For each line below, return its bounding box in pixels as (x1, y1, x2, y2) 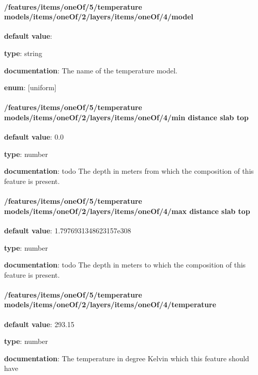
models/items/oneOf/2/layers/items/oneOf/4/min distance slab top (4, 112, 249, 122)
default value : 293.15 (4, 318, 74, 329)
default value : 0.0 (4, 131, 64, 142)
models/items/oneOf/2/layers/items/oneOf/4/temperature (4, 299, 216, 310)
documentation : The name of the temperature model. (4, 65, 177, 75)
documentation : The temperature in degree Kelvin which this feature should (4, 353, 249, 363)
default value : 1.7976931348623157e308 (4, 225, 131, 235)
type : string (4, 47, 42, 58)
